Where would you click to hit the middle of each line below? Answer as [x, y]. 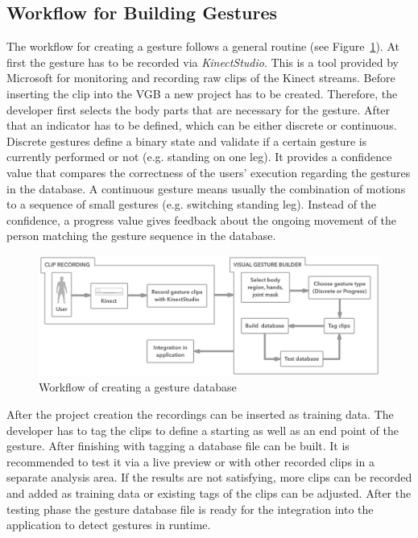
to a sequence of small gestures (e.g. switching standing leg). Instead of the [192, 204]
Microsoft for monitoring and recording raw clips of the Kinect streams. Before [201, 78]
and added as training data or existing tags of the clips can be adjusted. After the [209, 492]
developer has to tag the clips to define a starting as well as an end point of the [203, 430]
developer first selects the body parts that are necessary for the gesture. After [199, 109]
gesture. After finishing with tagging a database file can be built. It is [178, 446]
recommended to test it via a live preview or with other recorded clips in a [190, 461]
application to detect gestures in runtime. [109, 525]
